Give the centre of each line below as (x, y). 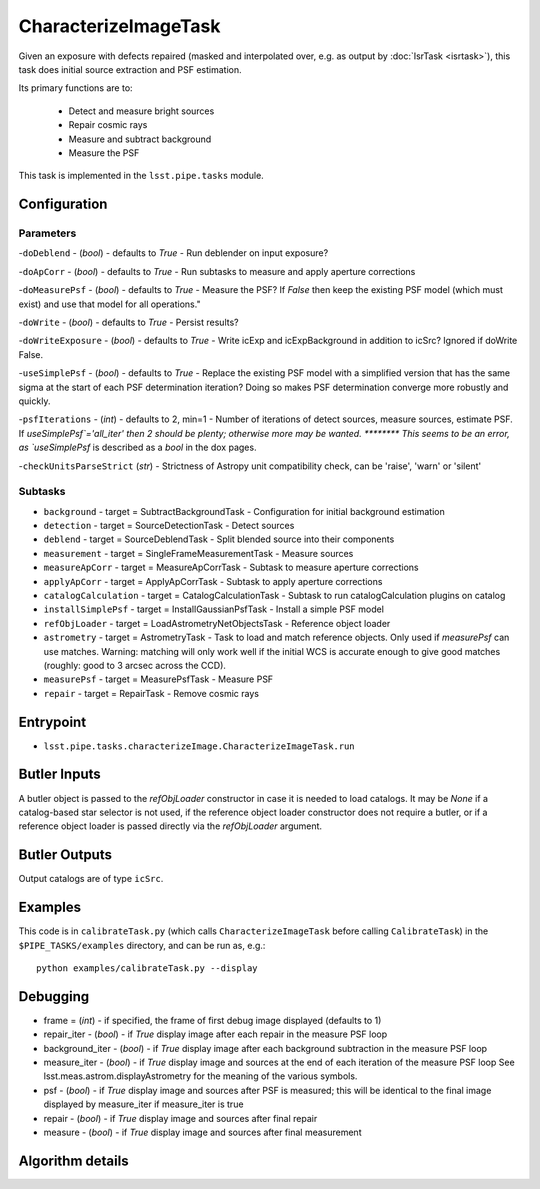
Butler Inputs (60, 774)
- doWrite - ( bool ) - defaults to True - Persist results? (128, 322)
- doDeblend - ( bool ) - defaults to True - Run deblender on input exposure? (173, 253)
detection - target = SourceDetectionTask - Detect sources (169, 526)
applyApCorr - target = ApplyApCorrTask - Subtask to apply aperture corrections (213, 581)
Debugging (54, 996)
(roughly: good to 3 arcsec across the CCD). (135, 665)
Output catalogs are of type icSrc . (91, 879)
